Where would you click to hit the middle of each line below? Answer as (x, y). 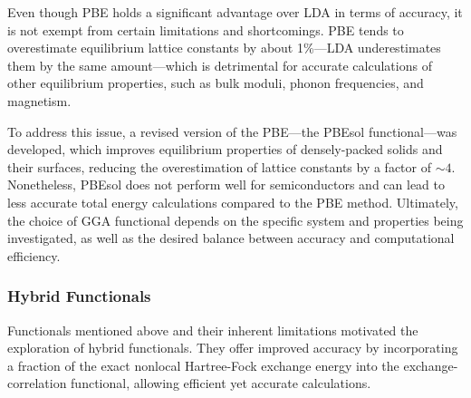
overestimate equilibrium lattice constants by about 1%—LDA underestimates (224, 48)
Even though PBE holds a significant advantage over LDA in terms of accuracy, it (235, 12)
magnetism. (39, 100)
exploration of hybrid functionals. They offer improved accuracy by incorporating (233, 348)
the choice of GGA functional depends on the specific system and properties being (235, 220)
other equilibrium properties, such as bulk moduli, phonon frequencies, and (216, 83)
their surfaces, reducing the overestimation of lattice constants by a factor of (220, 166)
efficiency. (34, 255)
